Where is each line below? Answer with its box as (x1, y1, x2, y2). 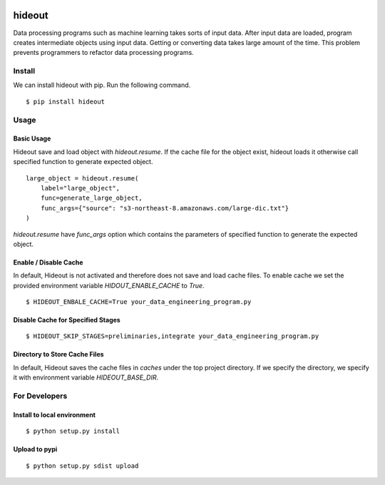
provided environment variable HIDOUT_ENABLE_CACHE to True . (13, 281, 205, 290)
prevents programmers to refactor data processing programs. (13, 48, 194, 57)
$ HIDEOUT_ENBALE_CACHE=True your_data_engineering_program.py (26, 298, 252, 306)
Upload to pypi (13, 445, 58, 454)
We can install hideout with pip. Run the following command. (13, 81, 191, 89)
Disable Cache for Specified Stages (13, 316, 120, 325)
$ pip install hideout (26, 97, 106, 106)
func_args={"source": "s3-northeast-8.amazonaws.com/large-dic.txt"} (40, 204, 289, 212)
